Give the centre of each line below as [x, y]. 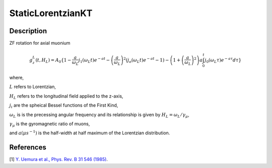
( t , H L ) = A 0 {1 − [53, 61]
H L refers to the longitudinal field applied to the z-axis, [66, 97]
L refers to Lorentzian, [33, 87]
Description [28, 31]
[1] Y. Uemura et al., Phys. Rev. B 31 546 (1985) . [59, 159]
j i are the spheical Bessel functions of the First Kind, [64, 106]
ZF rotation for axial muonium [40, 43]
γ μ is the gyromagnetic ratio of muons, [50, 124]
